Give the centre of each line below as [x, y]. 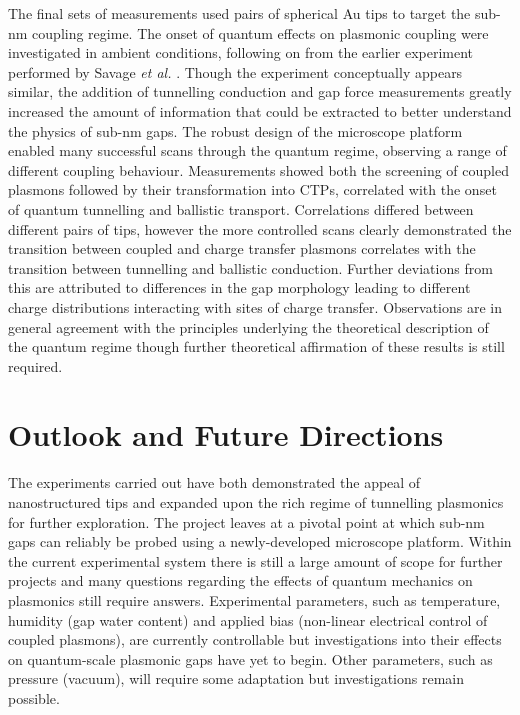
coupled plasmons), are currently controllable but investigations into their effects [255, 639]
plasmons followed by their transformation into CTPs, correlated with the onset [252, 189]
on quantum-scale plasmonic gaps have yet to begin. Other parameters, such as [250, 658]
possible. [34, 697]
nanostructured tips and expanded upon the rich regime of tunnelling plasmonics [256, 502]
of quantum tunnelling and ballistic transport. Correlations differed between [241, 208]
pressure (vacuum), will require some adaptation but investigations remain [236, 678]
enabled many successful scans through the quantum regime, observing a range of [257, 150]
